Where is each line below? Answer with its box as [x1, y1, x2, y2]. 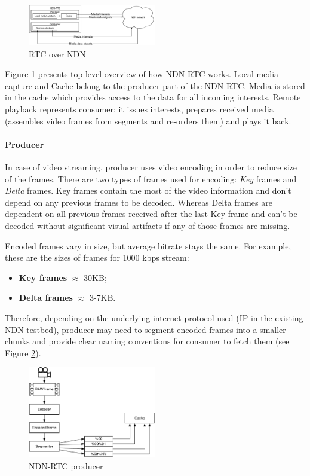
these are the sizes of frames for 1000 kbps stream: [5, 251, 189, 264]
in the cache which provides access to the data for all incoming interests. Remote [5, 91, 301, 103]
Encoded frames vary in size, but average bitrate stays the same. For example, [5, 239, 291, 252]
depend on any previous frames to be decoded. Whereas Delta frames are [5, 196, 272, 208]
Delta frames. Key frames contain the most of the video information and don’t [5, 184, 291, 197]
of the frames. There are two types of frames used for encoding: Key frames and [5, 172, 297, 185]
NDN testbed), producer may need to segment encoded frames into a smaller [5, 323, 286, 335]
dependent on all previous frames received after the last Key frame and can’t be [5, 208, 297, 220]
